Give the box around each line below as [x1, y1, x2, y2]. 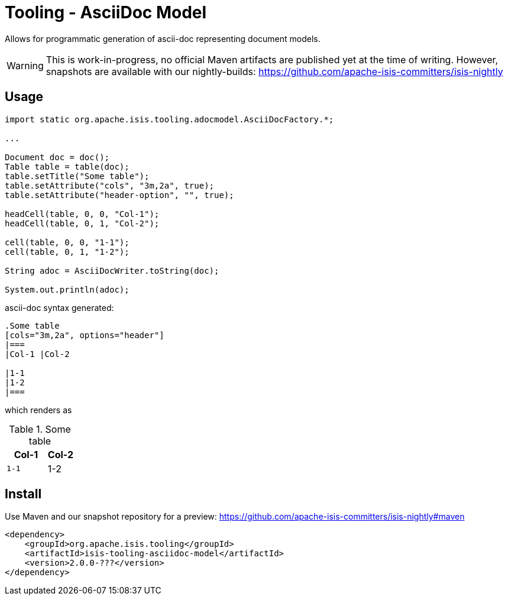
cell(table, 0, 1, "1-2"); [5, 247, 130, 257]
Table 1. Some [9, 423, 71, 435]
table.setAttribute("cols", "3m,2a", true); [5, 180, 215, 190]
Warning [7, 59, 44, 72]
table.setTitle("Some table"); [5, 171, 150, 181]
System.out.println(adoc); [5, 284, 130, 294]
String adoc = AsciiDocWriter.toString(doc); [5, 265, 219, 275]
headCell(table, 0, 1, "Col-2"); [5, 218, 160, 228]
